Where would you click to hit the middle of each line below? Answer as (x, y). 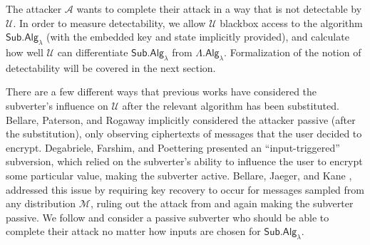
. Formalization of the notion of (293, 52)
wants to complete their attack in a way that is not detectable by (219, 9)
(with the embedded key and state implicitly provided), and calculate (198, 37)
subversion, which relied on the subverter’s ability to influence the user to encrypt (184, 161)
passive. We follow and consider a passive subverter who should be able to (168, 217)
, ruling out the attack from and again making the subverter (222, 203)
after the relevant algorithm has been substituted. (231, 105)
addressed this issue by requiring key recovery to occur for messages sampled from (185, 189)
